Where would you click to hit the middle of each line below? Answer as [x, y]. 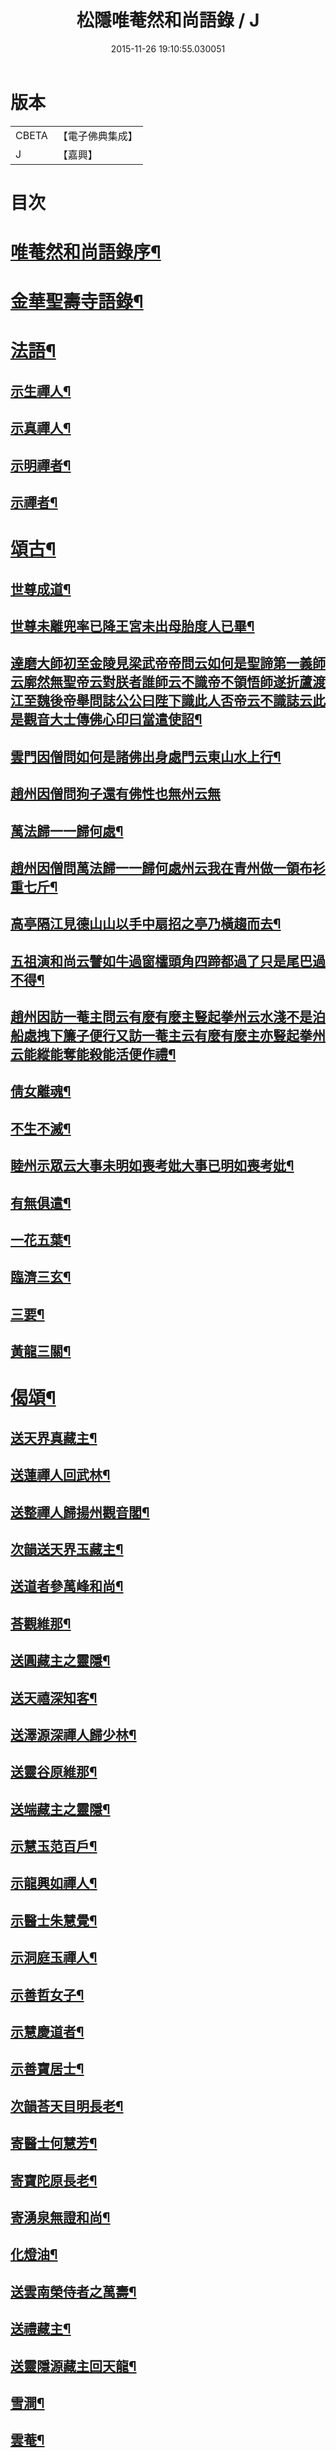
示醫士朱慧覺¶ [54, 1920]
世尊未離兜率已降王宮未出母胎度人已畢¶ [132, 626]
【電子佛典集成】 [97, 136]
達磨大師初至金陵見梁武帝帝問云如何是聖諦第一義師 [168, 663]
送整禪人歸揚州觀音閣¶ [80, 1512]
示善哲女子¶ [47, 1994]
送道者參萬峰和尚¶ [67, 1586]
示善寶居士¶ [47, 2069]
